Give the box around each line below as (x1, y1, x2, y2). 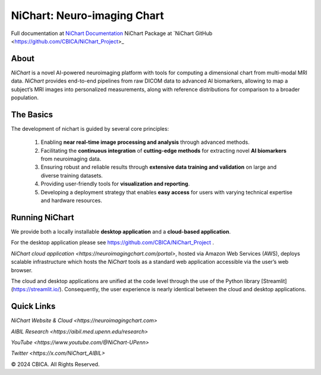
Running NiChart (11, 212, 74, 222)
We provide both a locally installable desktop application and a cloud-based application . (11, 228, 231, 235)
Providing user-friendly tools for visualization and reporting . (40, 180, 190, 187)
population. (11, 94, 39, 101)
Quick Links (11, 301, 56, 311)
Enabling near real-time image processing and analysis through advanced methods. (40, 138, 250, 146)
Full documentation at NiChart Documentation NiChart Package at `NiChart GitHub (11, 30, 213, 37)
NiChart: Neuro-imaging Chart (11, 9, 164, 22)
